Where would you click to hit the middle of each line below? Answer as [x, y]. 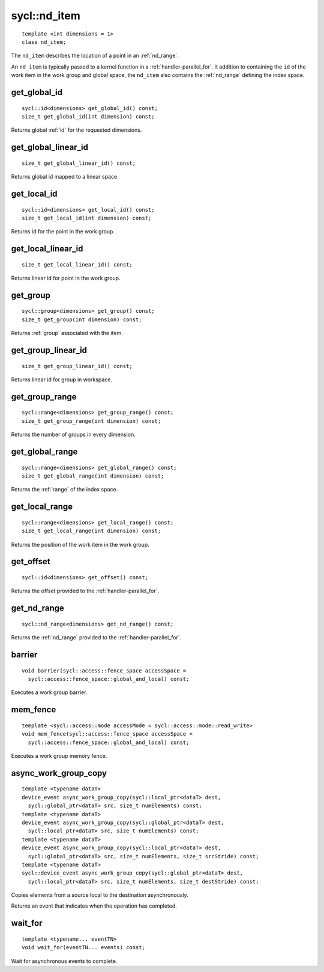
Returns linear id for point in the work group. [66, 278]
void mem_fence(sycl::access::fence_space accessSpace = [107, 734]
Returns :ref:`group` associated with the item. [67, 333]
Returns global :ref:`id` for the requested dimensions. [76, 130]
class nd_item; [44, 42]
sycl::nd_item [46, 16]
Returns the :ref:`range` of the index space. [64, 490]
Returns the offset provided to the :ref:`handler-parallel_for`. [85, 591]
